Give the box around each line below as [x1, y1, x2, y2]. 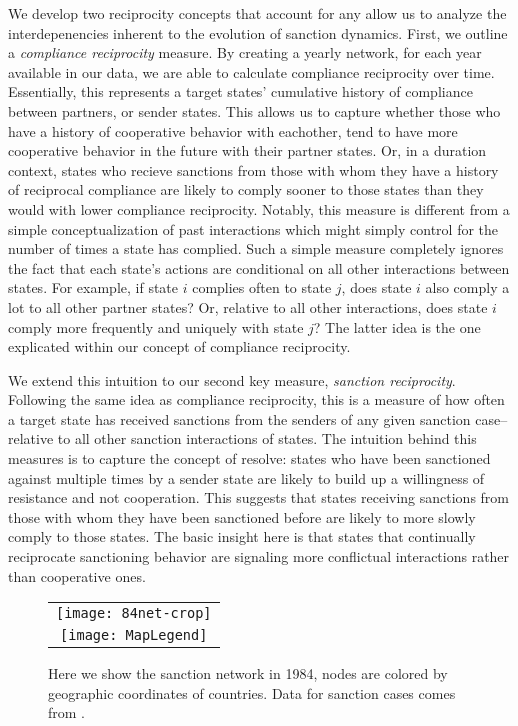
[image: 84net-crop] [56, 605, 212, 622]
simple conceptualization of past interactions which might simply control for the [8, 218, 499, 239]
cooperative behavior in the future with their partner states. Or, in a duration [8, 140, 487, 161]
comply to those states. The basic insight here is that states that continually [8, 526, 476, 547]
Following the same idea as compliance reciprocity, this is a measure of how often [8, 389, 505, 410]
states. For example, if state [8, 277, 179, 298]
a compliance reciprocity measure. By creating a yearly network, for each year [8, 42, 482, 63]
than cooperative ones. [8, 565, 146, 586]
